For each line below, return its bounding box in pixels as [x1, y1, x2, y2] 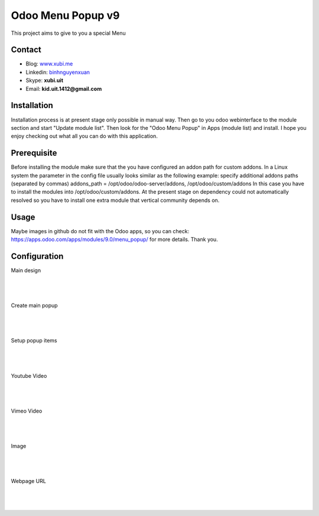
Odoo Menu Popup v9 [11, 9, 120, 22]
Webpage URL [11, 478, 47, 485]
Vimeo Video [11, 407, 43, 414]
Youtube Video [11, 372, 47, 379]
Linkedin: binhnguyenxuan [25, 68, 90, 76]
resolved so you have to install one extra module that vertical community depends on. [11, 197, 220, 204]
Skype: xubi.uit [25, 77, 64, 84]
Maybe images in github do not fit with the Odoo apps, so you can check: [11, 227, 190, 234]
